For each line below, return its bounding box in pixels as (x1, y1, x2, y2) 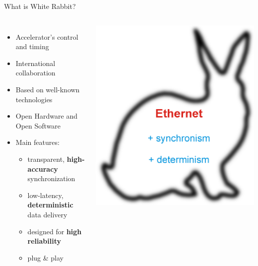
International (15, 58, 56, 68)
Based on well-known (15, 84, 80, 94)
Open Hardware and (15, 111, 77, 121)
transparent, (27, 153, 65, 164)
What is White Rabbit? (4, 1, 76, 11)
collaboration (15, 67, 56, 78)
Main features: (15, 137, 60, 147)
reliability (27, 236, 62, 246)
